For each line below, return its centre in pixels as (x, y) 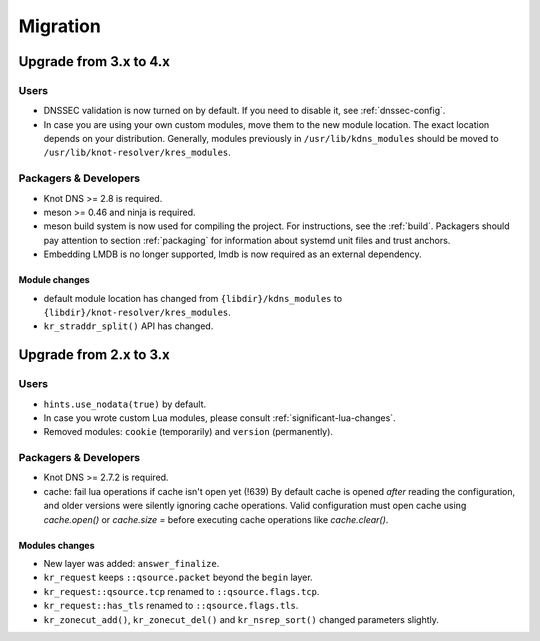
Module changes (54, 280)
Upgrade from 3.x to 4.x (94, 61)
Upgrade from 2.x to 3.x (94, 355)
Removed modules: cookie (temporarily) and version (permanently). (188, 432)
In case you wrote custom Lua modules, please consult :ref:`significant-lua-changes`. (219, 417)
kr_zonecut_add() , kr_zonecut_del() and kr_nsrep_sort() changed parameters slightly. (241, 619)
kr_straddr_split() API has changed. (128, 326)
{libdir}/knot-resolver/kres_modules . (137, 312)
